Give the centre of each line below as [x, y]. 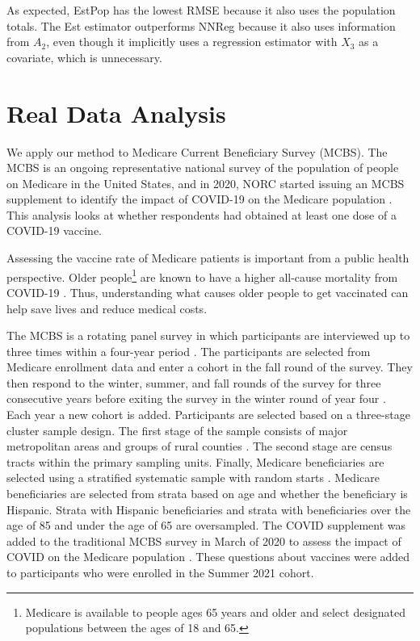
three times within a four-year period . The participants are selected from [189, 351]
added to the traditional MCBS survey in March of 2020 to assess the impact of [204, 540]
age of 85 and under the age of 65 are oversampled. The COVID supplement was [206, 525]
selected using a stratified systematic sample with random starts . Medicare [193, 478]
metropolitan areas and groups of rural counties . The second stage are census [199, 446]
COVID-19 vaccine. [55, 230]
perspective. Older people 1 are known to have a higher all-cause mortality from [202, 275]
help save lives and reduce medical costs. [107, 308]
